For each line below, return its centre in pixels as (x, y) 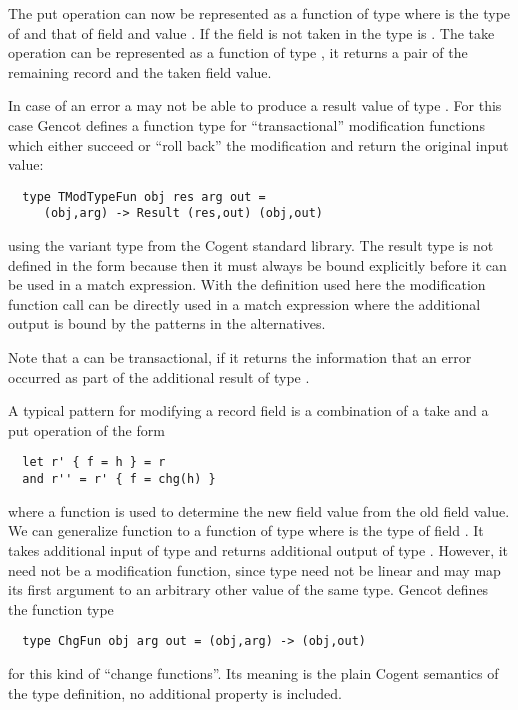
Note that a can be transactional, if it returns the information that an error (240, 357)
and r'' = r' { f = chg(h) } (119, 479)
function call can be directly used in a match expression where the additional (244, 303)
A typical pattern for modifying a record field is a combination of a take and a (248, 410)
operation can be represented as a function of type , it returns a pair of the (238, 52)
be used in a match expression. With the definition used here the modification (247, 284)
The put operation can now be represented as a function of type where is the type (259, 13)
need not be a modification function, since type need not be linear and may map (254, 569)
